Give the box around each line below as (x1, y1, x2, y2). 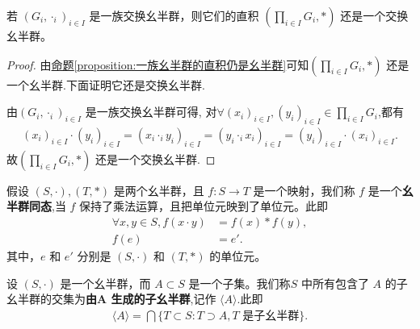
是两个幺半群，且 (113, 181, 204, 198)
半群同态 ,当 (6, 198, 66, 214)
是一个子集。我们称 (188, 274, 291, 291)
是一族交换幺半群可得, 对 (85, 103, 217, 120)
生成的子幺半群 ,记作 (111, 290, 216, 307)
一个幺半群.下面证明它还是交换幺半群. (6, 76, 205, 93)
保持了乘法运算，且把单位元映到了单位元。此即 (79, 198, 329, 214)
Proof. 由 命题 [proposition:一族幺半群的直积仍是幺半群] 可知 (6, 56, 309, 73)
